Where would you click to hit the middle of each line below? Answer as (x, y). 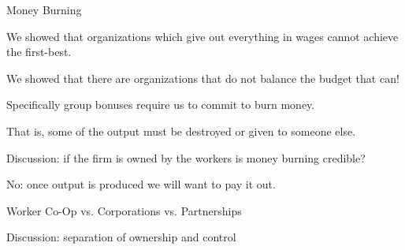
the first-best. (39, 52)
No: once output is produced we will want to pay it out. (141, 184)
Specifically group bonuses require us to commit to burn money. (161, 104)
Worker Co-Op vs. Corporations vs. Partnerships (124, 210)
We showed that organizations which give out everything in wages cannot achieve (202, 36)
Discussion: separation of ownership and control (121, 237)
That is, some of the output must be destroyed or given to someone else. (181, 131)
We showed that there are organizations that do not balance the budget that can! (203, 78)
